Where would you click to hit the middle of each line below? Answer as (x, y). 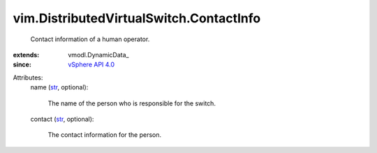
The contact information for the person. (105, 135)
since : (22, 65)
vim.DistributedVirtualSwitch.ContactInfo (137, 18)
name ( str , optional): (59, 87)
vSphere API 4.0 (91, 65)
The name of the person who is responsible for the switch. (132, 103)
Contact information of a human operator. (90, 39)
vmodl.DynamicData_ (98, 54)
